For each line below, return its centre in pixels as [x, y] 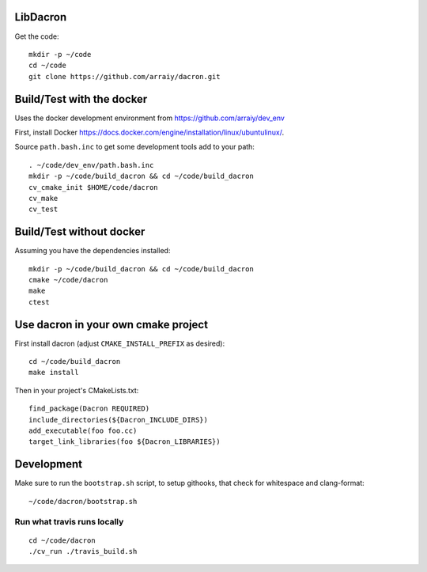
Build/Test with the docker [81, 99]
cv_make [43, 198]
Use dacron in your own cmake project [111, 324]
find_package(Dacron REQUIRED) [89, 409]
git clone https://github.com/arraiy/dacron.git [125, 76]
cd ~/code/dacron [62, 540]
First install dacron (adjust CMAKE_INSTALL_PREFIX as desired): [120, 343]
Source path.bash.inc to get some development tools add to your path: [134, 147]
